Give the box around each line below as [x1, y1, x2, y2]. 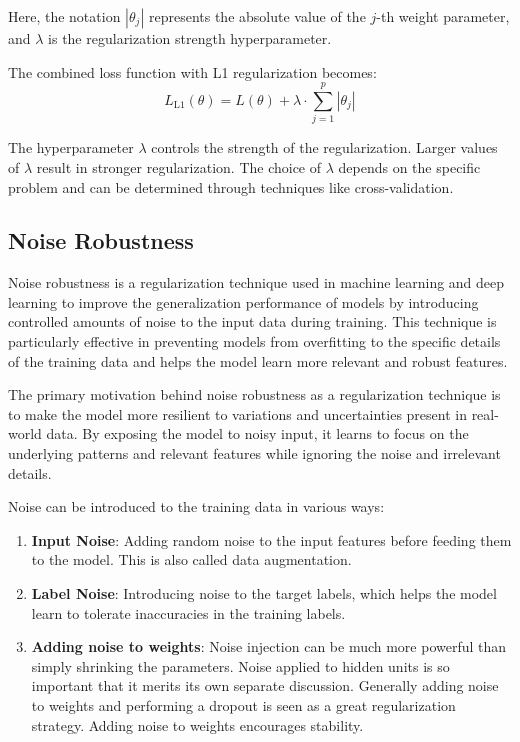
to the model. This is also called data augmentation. [31, 549, 352, 570]
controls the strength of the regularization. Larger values [151, 137, 498, 158]
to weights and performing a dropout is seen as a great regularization [31, 694, 456, 715]
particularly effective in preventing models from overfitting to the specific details [8, 331, 501, 352]
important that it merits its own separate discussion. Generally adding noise [31, 675, 499, 696]
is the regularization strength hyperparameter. [48, 28, 332, 48]
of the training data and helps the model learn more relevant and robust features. [8, 350, 508, 371]
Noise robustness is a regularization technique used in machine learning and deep [8, 272, 505, 293]
